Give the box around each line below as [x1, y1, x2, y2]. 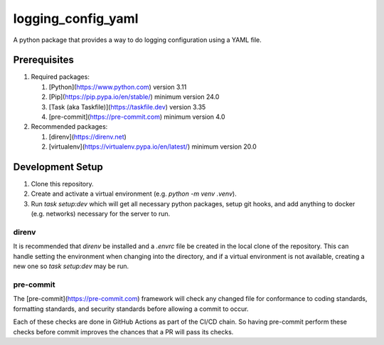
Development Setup [13, 161, 103, 173]
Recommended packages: [31, 122, 108, 131]
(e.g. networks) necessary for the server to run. [31, 210, 171, 218]
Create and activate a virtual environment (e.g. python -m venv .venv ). [31, 189, 238, 198]
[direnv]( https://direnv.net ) [48, 132, 127, 141]
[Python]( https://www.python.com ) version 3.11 [48, 83, 187, 91]
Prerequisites [13, 54, 74, 66]
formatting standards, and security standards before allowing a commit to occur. [13, 304, 249, 313]
